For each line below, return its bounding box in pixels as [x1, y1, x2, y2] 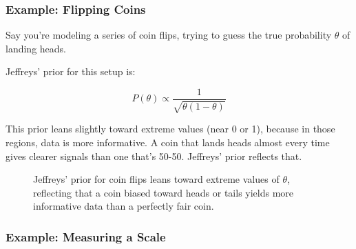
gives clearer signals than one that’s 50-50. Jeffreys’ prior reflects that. [6, 148, 302, 163]
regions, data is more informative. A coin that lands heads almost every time [6, 135, 330, 150]
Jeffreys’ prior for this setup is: [6, 64, 136, 79]
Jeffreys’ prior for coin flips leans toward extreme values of [33, 172, 280, 186]
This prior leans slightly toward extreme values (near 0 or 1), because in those [6, 121, 335, 136]
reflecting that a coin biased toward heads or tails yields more [33, 185, 294, 199]
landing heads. [6, 41, 66, 55]
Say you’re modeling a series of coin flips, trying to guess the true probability [6, 28, 332, 42]
